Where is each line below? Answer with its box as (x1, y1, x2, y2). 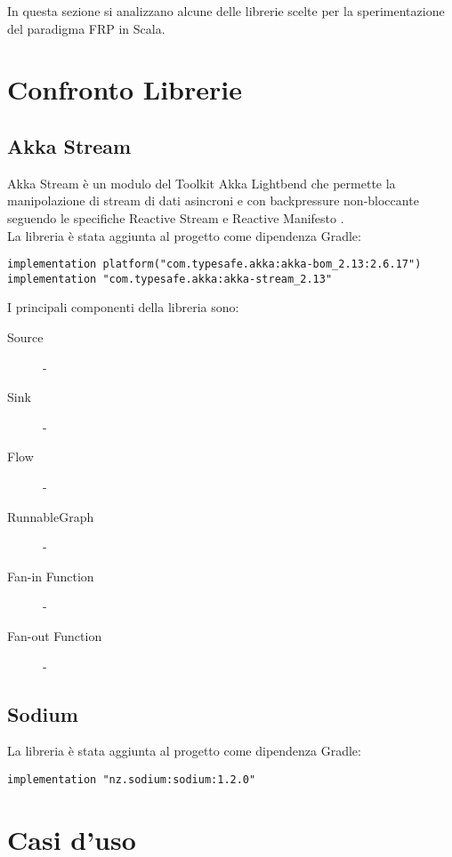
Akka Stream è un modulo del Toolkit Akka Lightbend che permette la (7, 173, 396, 192)
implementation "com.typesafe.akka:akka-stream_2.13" (7, 272, 333, 285)
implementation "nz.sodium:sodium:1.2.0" (7, 773, 256, 786)
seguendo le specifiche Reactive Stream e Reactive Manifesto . (7, 208, 344, 227)
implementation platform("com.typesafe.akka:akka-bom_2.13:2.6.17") (7, 258, 422, 271)
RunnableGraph (7, 507, 94, 525)
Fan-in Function (7, 566, 94, 585)
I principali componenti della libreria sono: (7, 298, 239, 316)
